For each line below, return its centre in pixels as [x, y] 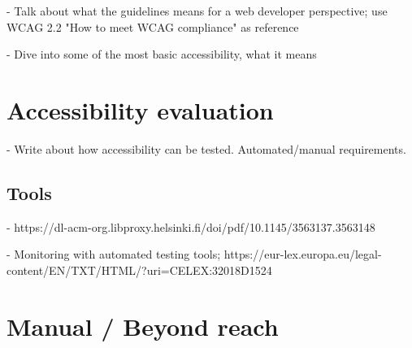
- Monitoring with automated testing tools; [114, 254]
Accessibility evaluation [140, 109]
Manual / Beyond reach [143, 326]
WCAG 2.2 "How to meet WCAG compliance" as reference [153, 26]
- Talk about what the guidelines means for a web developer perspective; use [197, 11]
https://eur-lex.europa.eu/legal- [303, 254]
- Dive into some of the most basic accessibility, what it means [162, 54]
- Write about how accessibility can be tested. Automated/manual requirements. [206, 148]
